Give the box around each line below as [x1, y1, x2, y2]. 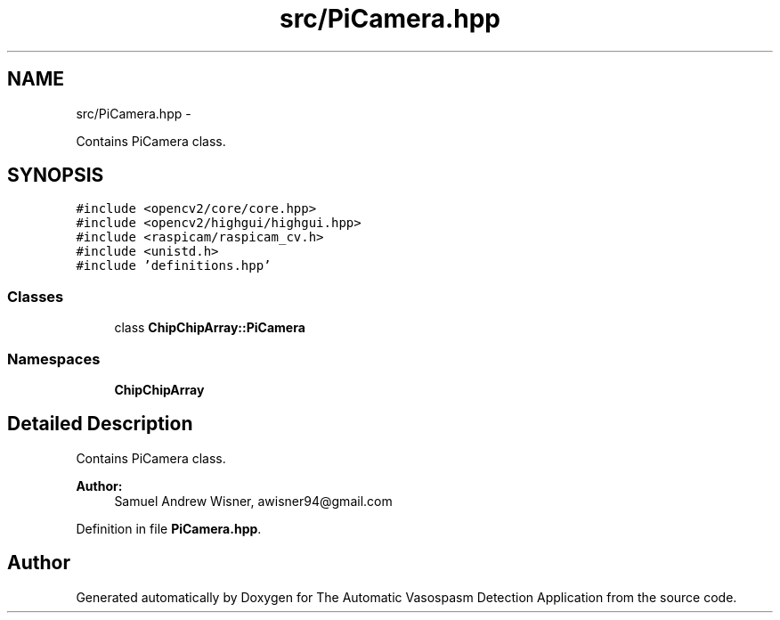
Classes [7, 287, 64, 306]
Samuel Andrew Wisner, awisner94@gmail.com [114, 493, 393, 509]
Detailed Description [7, 412, 193, 436]
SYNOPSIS [7, 164, 104, 187]
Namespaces [7, 349, 101, 368]
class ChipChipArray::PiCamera [114, 320, 305, 336]
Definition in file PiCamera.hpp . [76, 520, 262, 536]
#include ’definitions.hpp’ [76, 258, 272, 273]
